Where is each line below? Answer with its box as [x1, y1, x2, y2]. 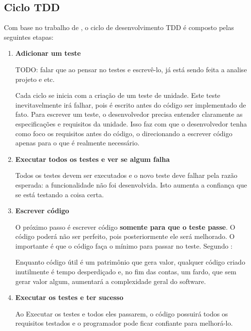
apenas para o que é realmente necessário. [15, 138, 140, 148]
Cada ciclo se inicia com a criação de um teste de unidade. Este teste [15, 90, 220, 100]
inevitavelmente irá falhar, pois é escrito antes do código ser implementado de [15, 99, 246, 110]
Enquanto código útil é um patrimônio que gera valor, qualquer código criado [15, 257, 245, 267]
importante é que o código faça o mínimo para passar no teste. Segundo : [15, 240, 233, 251]
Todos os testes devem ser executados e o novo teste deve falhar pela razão [15, 170, 237, 180]
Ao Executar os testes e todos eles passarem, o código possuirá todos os [15, 308, 228, 318]
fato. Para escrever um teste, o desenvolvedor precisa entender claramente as [15, 109, 243, 119]
